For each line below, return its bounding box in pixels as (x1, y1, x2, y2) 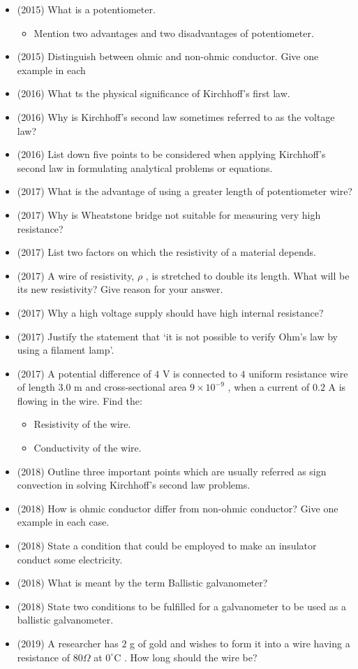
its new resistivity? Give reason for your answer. (17, 282, 223, 296)
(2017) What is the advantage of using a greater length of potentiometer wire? (17, 184, 352, 199)
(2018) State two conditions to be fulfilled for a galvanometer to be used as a (17, 598, 347, 613)
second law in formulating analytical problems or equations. (17, 160, 273, 175)
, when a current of (228, 380, 310, 394)
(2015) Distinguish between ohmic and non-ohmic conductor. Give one (17, 49, 319, 64)
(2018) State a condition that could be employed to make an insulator (17, 538, 317, 553)
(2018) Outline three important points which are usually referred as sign (17, 463, 327, 478)
